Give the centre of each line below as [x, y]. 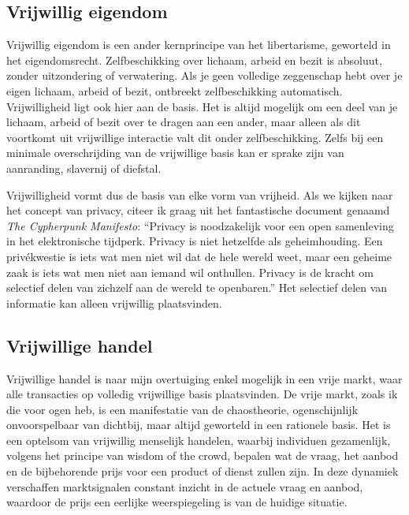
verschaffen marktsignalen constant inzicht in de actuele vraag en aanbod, [185, 486]
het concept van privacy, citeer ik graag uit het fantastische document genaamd [198, 210]
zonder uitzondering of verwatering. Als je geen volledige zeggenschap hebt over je [204, 75]
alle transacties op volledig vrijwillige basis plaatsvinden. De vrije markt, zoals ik [202, 394]
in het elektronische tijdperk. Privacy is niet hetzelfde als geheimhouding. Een [195, 241]
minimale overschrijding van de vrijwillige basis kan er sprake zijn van [175, 153]
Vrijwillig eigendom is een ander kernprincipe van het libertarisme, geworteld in [199, 45]
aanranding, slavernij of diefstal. [84, 168]
